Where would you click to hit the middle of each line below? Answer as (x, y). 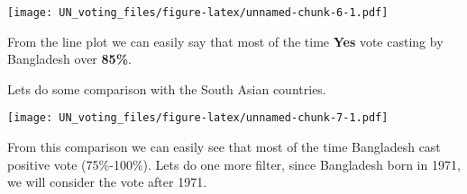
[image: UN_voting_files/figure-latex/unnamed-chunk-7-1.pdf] (198, 118)
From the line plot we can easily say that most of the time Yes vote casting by (225, 41)
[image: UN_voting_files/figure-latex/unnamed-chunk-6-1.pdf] (198, 13)
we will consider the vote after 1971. (107, 182)
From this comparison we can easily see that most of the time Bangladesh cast (224, 147)
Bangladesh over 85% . (69, 59)
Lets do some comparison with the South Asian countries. (167, 88)
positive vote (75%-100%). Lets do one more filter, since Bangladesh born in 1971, (234, 164)
